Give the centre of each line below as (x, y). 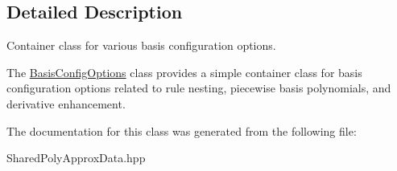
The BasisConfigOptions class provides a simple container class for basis (184, 72)
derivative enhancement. (66, 103)
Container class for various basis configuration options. (141, 45)
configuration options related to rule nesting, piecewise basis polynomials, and (199, 88)
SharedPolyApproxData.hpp (76, 158)
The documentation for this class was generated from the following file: (182, 130)
